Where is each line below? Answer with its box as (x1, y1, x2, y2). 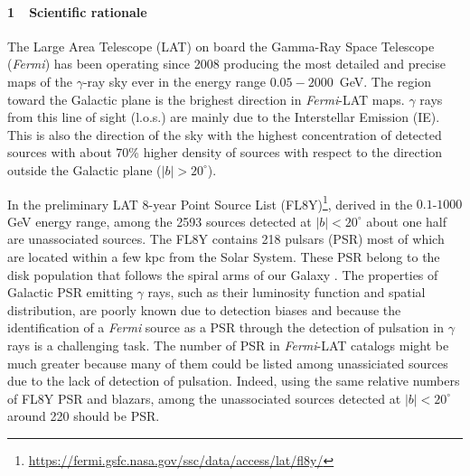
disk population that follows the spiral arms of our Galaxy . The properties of (7, 265, 438, 284)
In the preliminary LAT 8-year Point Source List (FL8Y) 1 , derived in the (7, 191, 413, 213)
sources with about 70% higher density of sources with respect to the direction (7, 143, 442, 162)
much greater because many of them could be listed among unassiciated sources (7, 353, 448, 372)
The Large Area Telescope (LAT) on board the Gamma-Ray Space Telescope (7, 36, 435, 55)
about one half (366, 211, 447, 230)
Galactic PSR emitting (7, 283, 133, 302)
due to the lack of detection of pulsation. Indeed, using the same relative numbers (7, 371, 460, 390)
